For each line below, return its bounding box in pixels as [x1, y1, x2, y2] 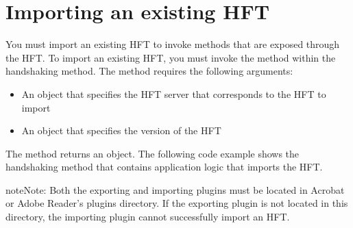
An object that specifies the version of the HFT [21, 123, 221, 138]
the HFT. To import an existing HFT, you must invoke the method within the [5, 50, 336, 64]
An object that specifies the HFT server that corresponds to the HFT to [21, 86, 326, 101]
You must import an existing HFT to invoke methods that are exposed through [5, 37, 340, 51]
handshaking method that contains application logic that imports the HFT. [5, 160, 323, 174]
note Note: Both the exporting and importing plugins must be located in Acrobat [5, 182, 345, 197]
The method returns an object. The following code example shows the [5, 146, 300, 160]
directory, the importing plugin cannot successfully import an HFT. [5, 210, 290, 224]
